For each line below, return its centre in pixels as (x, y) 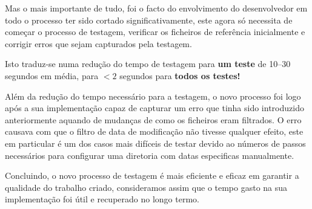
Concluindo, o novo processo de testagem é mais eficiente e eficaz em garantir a (152, 175)
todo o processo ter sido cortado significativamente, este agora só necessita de (149, 20)
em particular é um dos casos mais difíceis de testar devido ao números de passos (155, 143)
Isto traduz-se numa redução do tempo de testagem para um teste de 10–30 (148, 64)
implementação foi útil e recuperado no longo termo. (102, 199)
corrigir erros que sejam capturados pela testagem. (98, 43)
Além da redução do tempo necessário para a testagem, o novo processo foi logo (153, 96)
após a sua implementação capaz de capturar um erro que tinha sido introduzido (154, 108)
